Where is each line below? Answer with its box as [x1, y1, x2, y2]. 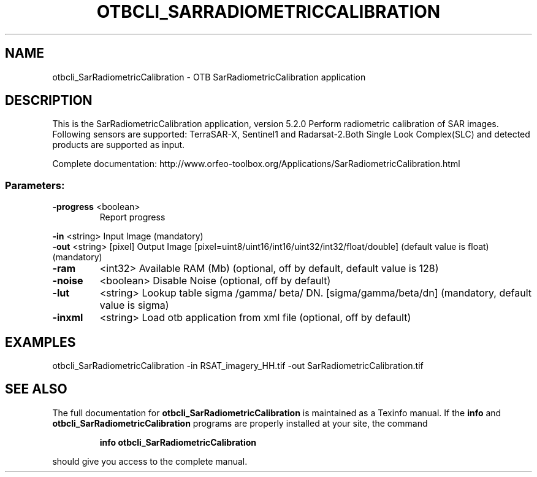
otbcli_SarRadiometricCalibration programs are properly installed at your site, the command [52, 417, 428, 429]
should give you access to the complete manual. [52, 456, 248, 467]
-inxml [52, 311, 83, 324]
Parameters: [5, 179, 65, 192]
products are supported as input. [52, 139, 185, 150]
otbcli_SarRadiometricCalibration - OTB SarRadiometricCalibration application [52, 71, 366, 82]
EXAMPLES [5, 334, 76, 350]
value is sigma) [99, 299, 169, 312]
